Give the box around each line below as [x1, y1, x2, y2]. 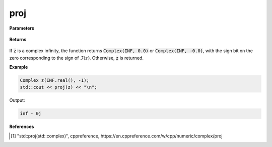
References [9, 123, 34, 130]
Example [9, 64, 28, 70]
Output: [9, 97, 25, 103]
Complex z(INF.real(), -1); [20, 78, 89, 83]
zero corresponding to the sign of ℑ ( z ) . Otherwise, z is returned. [9, 55, 144, 61]
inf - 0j [20, 111, 42, 116]
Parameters [9, 25, 35, 31]
